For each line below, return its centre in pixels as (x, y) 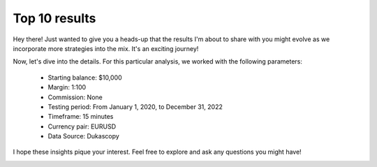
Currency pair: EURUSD (82, 126)
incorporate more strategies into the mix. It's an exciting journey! (106, 48)
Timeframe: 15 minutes (81, 117)
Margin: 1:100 (67, 87)
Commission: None (75, 97)
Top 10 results (54, 18)
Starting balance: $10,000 (85, 78)
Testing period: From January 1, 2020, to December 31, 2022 (135, 107)
